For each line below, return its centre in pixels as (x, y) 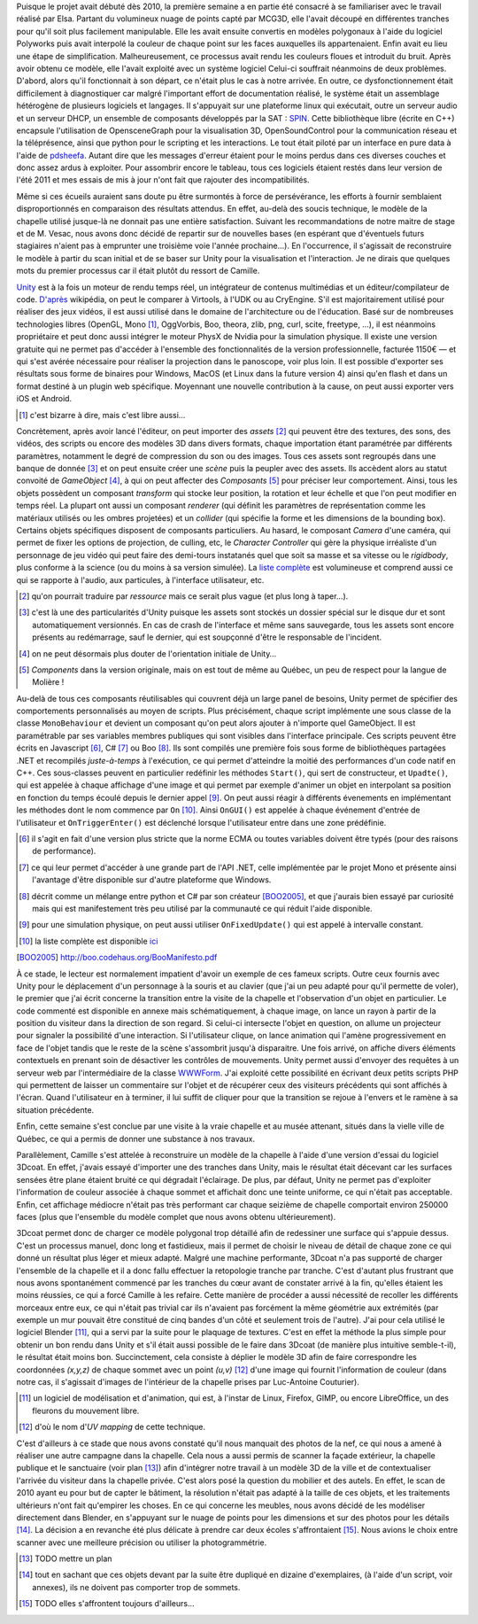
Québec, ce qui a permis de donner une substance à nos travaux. (136, 1138)
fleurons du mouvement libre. (86, 1410)
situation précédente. (55, 1110)
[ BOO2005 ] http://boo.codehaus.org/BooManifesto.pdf (117, 958)
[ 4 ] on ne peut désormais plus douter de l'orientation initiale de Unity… (148, 653)
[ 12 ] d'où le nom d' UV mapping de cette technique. (112, 1427)
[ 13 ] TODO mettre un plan (66, 1558)
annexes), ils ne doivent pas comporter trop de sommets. (136, 1587)
